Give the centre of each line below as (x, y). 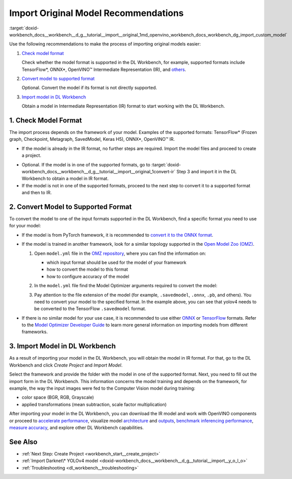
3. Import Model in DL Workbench (62, 346)
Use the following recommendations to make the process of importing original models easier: (105, 44)
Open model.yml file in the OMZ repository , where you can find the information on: (120, 253)
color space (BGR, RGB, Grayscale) (58, 398)
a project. (31, 155)
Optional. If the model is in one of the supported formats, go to (86, 164)
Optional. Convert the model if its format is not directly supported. (89, 88)
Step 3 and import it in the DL (207, 171)
